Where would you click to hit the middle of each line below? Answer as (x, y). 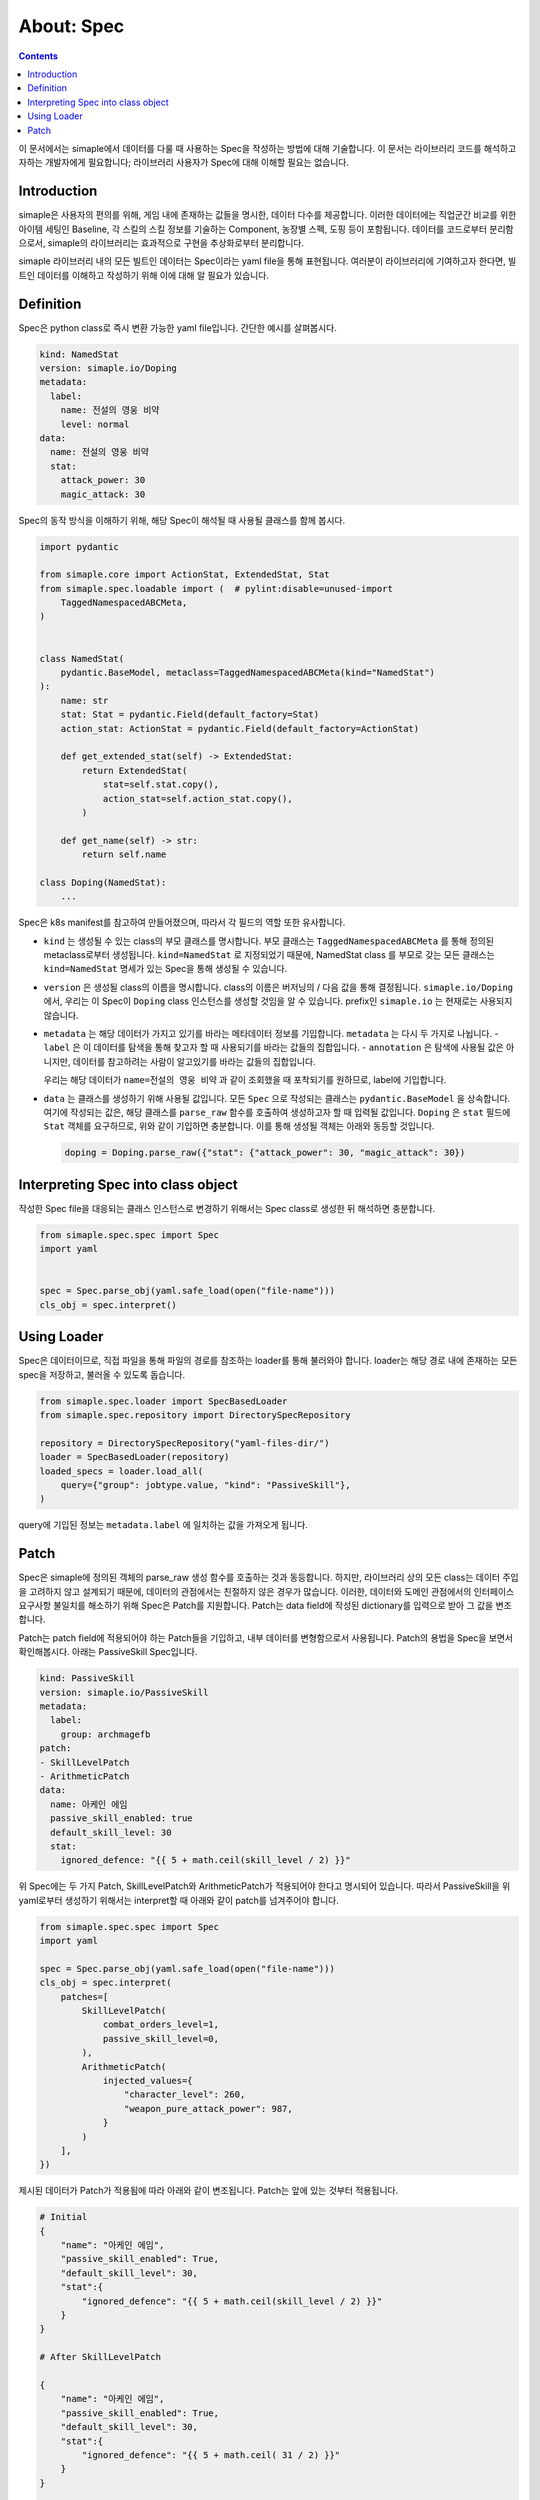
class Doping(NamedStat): (103, 882)
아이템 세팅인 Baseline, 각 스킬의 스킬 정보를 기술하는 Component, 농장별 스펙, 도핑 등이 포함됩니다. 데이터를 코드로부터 (253, 229)
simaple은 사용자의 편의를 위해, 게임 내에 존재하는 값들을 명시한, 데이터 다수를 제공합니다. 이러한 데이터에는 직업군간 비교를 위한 (267, 215)
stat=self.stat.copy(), (161, 784)
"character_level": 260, (184, 2094)
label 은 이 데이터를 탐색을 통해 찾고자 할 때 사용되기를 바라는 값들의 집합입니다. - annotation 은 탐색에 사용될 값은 (273, 1047)
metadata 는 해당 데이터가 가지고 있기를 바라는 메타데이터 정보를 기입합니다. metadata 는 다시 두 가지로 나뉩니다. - (271, 1033)
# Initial (63, 2217)
